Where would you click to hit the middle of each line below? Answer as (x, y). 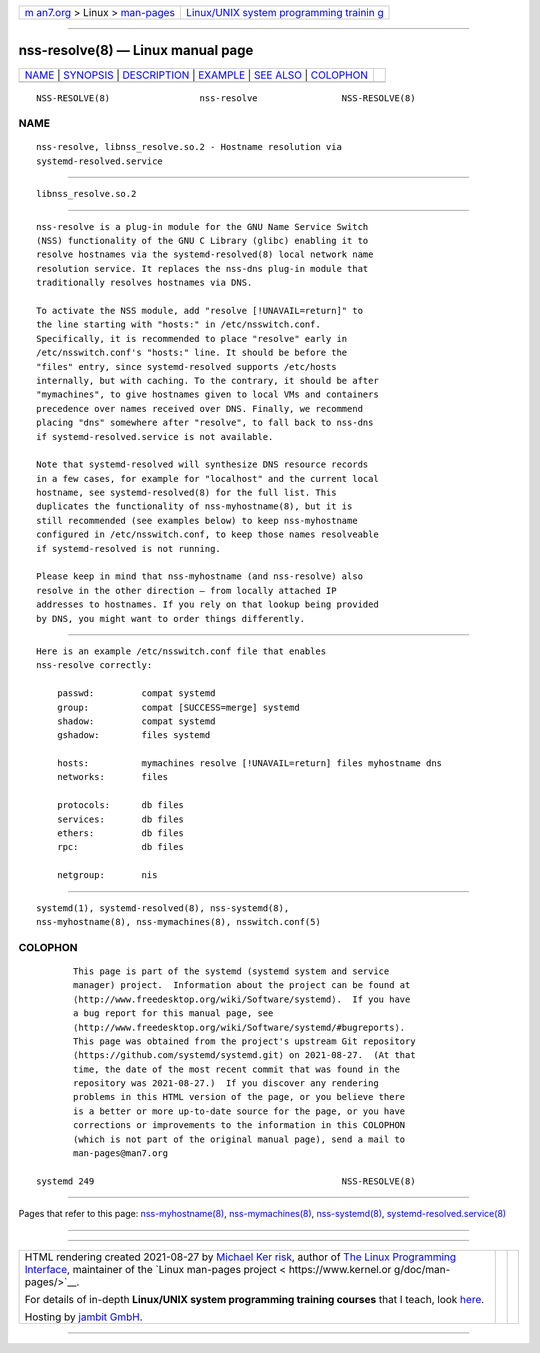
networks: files (112, 777)
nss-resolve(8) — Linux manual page (136, 50)
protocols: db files (120, 805)
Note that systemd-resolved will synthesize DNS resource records (202, 464)
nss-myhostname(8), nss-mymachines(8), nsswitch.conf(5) (179, 921)
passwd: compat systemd (136, 693)
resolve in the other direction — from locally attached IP (186, 590)
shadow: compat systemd (136, 721)
